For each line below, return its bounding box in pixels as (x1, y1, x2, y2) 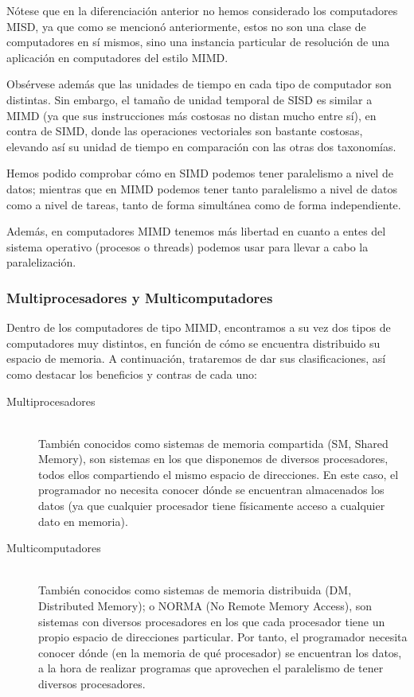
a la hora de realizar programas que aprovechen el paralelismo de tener (38, 660, 384, 676)
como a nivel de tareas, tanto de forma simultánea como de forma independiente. (6, 196, 401, 212)
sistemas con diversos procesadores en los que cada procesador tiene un (38, 613, 385, 629)
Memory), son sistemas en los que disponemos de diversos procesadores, (38, 450, 389, 467)
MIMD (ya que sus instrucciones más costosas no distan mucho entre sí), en (6, 107, 377, 123)
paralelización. (6, 254, 76, 271)
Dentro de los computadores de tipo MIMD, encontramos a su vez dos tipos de (6, 319, 391, 336)
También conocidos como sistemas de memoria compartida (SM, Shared (38, 434, 389, 451)
